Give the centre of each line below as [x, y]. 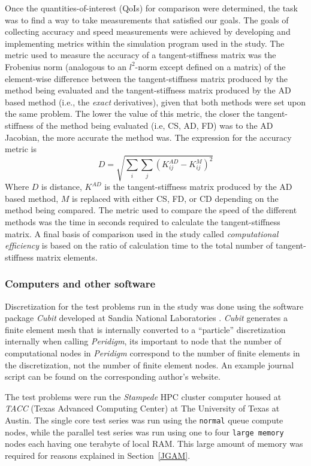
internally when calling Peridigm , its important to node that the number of [143, 341]
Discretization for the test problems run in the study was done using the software [154, 306]
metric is [21, 149]
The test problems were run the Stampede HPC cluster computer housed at [143, 396]
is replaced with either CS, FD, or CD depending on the [175, 198]
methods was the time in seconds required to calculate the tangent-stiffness [143, 222]
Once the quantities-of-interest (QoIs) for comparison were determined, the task [151, 8]
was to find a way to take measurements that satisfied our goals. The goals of [147, 19]
